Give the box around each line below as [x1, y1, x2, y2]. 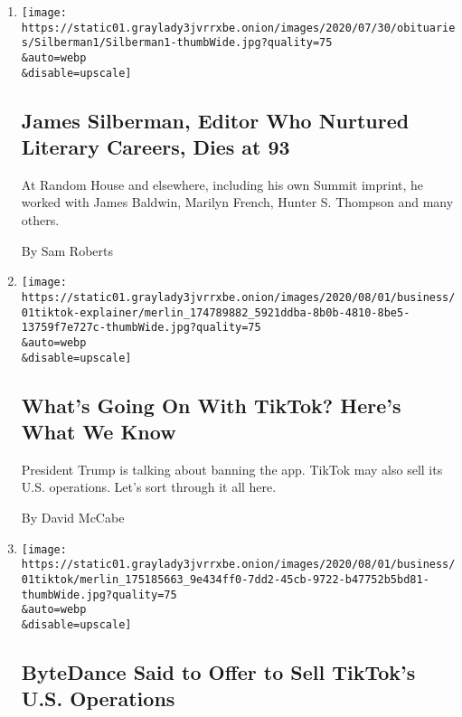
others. [21, 211, 60, 230]
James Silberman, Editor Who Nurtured [21, 106, 410, 134]
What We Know [21, 417, 176, 445]
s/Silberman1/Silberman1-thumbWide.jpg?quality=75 [21, 36, 333, 50]
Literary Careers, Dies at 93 [21, 133, 290, 161]
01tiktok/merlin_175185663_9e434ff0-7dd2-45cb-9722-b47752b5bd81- [21, 572, 429, 586]
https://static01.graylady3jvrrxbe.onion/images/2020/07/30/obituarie [21, 21, 456, 34]
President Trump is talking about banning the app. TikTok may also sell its [21, 459, 443, 478]
